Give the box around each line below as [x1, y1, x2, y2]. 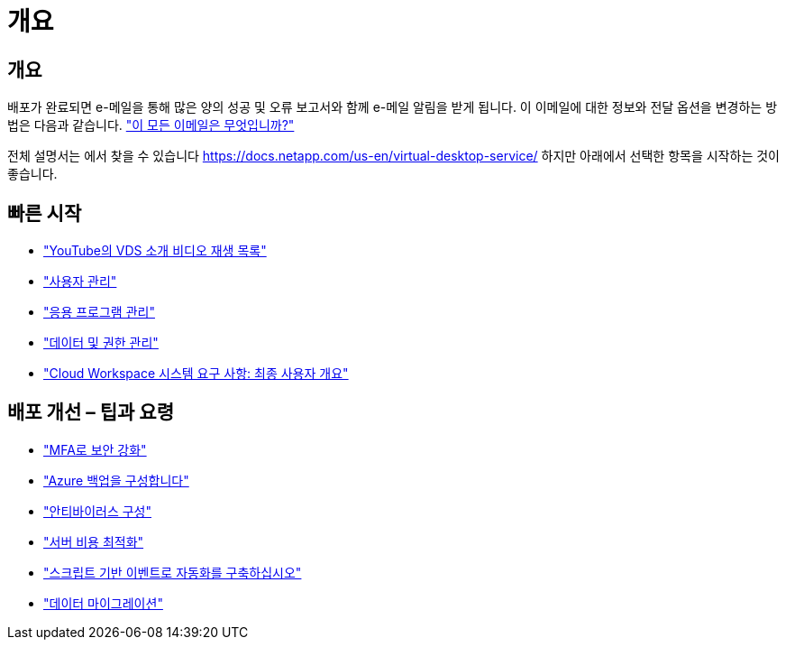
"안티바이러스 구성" [43, 503, 152, 519]
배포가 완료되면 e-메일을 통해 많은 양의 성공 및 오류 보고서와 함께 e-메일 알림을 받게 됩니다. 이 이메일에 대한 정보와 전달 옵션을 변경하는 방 [7, 99, 778, 116]
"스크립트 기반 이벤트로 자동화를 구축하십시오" [43, 564, 302, 580]
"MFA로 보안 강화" [43, 441, 147, 458]
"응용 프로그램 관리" [43, 304, 155, 320]
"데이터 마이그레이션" [43, 595, 163, 611]
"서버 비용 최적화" [43, 533, 144, 550]
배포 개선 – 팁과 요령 [7, 401, 174, 424]
